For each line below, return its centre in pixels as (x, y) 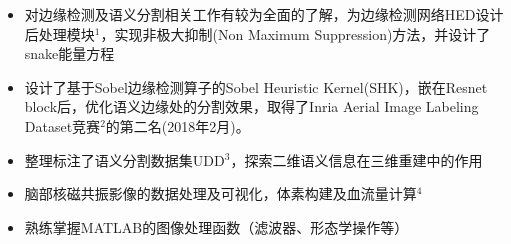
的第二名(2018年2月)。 (177, 125)
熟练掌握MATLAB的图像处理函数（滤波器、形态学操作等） (216, 226)
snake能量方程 (69, 53)
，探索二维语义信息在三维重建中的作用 (356, 159)
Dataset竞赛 (62, 125)
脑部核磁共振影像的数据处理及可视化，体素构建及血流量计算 (220, 193)
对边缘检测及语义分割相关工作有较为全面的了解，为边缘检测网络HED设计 (264, 14)
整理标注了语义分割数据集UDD (124, 159)
